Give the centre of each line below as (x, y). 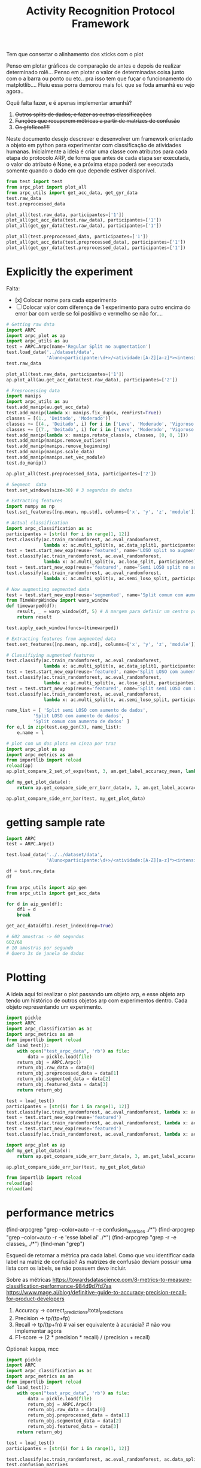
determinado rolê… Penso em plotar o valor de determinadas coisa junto (95, 72)
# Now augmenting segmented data (48, 589)
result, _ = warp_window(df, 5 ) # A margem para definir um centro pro (108, 612)
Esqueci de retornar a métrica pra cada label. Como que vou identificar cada (100, 1255)
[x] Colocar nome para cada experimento (66, 300)
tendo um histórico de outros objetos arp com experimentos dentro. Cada (97, 1000)
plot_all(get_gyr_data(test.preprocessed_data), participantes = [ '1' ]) (96, 248)
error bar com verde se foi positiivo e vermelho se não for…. (89, 313)
